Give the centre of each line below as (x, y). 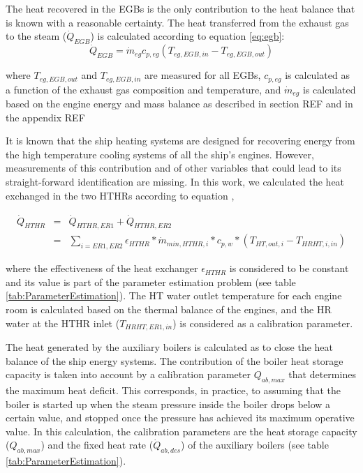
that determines (322, 374)
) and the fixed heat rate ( (97, 445)
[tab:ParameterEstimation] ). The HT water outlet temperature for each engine (174, 295)
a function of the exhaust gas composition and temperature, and (143, 89)
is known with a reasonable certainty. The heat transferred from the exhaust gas (177, 22)
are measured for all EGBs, (203, 75)
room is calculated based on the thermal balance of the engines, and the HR (169, 309)
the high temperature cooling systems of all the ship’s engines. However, (160, 154)
